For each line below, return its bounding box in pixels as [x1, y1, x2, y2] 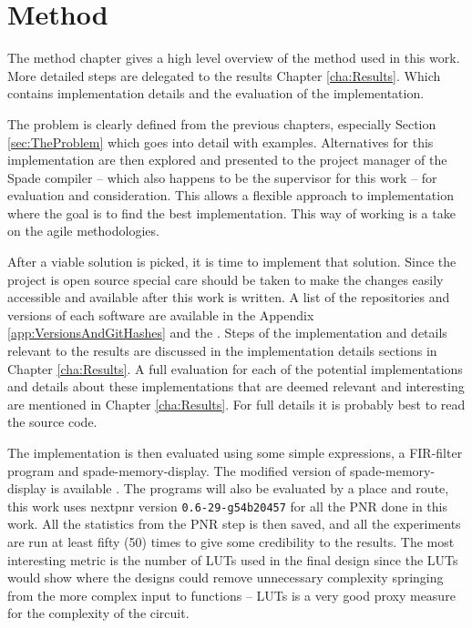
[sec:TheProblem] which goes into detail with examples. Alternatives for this [7, 132, 434, 151]
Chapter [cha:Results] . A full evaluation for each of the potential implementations [7, 359, 463, 378]
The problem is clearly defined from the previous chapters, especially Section [7, 114, 436, 133]
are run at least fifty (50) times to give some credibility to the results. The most [7, 532, 455, 552]
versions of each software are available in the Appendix [7, 305, 314, 324]
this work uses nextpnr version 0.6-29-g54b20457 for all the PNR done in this [7, 496, 447, 515]
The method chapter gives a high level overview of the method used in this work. [7, 48, 460, 67]
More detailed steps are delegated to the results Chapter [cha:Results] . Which [7, 66, 441, 85]
